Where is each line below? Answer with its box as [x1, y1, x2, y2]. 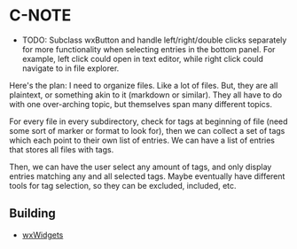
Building [9, 206, 56, 222]
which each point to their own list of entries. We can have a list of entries [9, 135, 275, 145]
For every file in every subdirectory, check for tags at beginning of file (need [9, 116, 288, 127]
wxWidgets [21, 230, 64, 240]
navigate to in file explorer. [21, 63, 120, 74]
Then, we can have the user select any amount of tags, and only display [9, 161, 272, 172]
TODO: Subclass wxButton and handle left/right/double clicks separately [21, 35, 287, 45]
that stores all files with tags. [9, 144, 114, 155]
